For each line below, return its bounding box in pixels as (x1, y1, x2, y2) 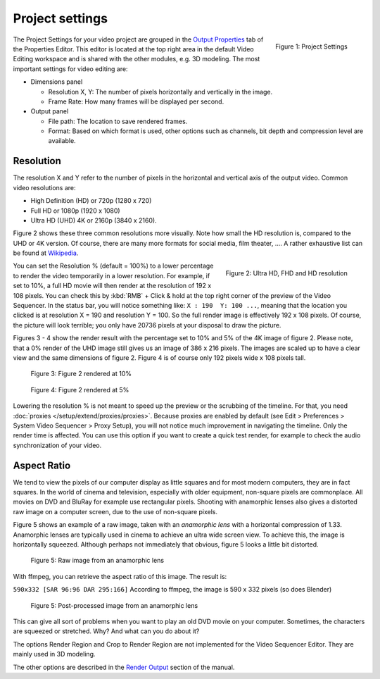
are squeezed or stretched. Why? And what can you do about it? (13, 627, 200, 635)
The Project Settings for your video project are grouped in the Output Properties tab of (13, 35, 264, 44)
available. (48, 137, 77, 145)
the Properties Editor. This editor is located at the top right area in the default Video (13, 44, 254, 53)
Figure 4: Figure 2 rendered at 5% (30, 385, 129, 394)
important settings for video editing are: (13, 64, 128, 73)
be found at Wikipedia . (13, 249, 79, 257)
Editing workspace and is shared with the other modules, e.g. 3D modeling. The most (13, 55, 260, 63)
